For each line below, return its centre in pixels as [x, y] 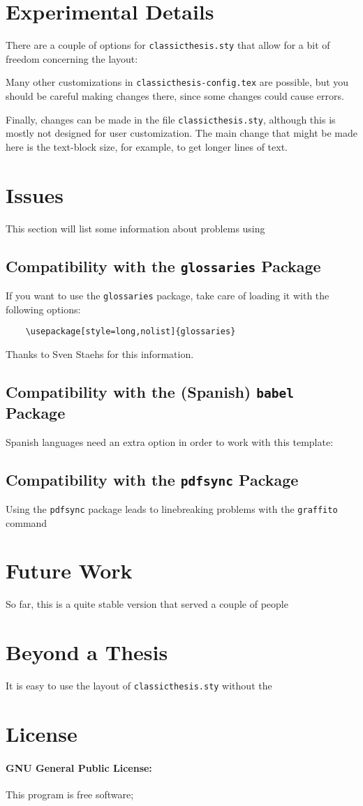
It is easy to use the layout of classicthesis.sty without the [139, 686]
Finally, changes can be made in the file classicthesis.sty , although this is [171, 119]
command [27, 522]
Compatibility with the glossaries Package [163, 266]
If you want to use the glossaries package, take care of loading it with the [168, 295]
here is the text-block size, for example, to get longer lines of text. [147, 146]
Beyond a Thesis [87, 652]
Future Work [69, 570]
